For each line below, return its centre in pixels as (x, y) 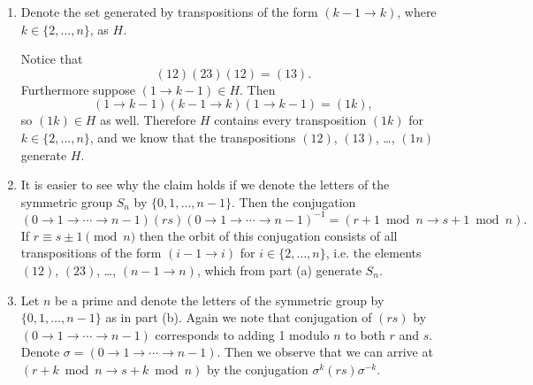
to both (365, 334)
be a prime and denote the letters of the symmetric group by (219, 300)
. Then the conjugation (294, 201)
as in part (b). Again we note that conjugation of (239, 317)
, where (417, 12)
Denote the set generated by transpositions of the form (169, 12)
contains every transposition (290, 120)
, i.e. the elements (373, 253)
